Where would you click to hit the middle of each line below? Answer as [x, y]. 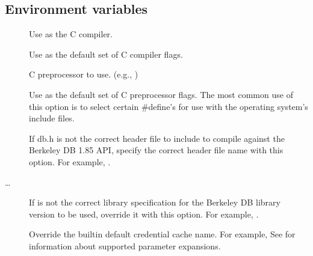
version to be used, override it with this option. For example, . [144, 214]
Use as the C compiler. [71, 34]
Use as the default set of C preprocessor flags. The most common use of [161, 94]
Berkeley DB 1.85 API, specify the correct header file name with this [156, 150]
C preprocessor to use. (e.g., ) [84, 74]
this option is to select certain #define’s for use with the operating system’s [169, 106]
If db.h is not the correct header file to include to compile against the [157, 138]
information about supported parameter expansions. [125, 245]
